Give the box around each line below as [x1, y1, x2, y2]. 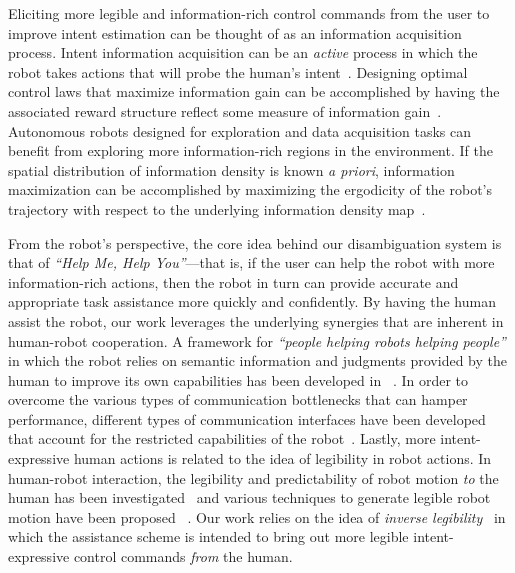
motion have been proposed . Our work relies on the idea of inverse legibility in [8, 506, 506, 527]
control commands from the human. [73, 546, 293, 567]
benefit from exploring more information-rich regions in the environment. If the [8, 140, 493, 161]
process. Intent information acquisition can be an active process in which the [8, 42, 478, 63]
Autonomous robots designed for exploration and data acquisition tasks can [8, 120, 472, 141]
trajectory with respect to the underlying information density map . [8, 198, 426, 219]
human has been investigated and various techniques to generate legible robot [8, 487, 491, 508]
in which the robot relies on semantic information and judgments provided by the [8, 350, 507, 371]
